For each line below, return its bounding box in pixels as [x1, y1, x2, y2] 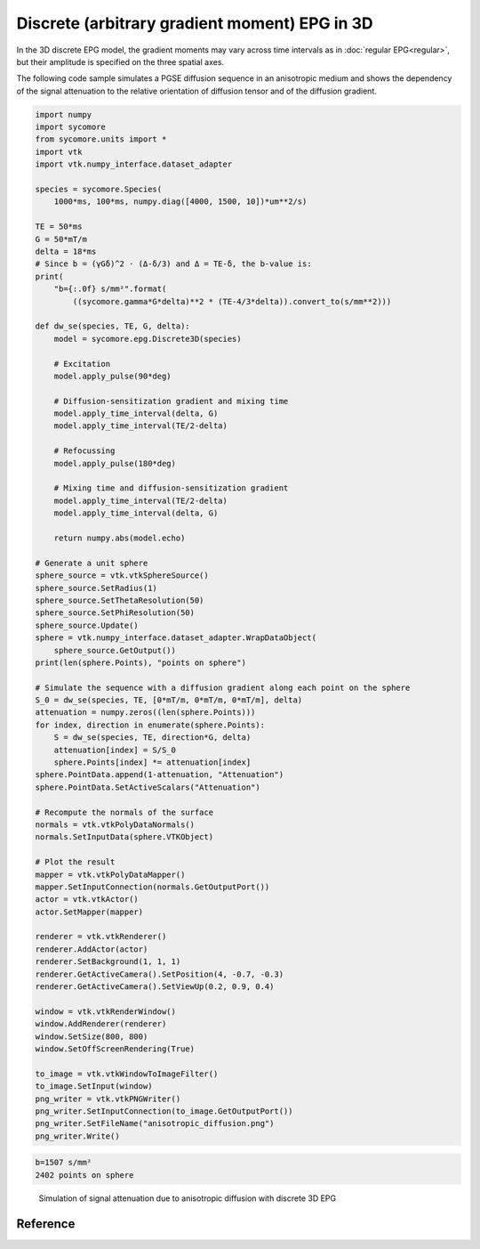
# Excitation [53, 359, 111, 369]
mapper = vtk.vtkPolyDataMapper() [35, 869, 186, 880]
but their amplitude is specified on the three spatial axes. [16, 56, 225, 67]
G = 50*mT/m [35, 234, 88, 244]
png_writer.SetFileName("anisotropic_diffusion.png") [35, 1118, 275, 1129]
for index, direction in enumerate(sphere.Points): [35, 719, 266, 730]
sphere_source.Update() [35, 620, 140, 630]
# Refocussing [53, 446, 116, 456]
